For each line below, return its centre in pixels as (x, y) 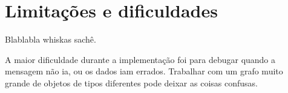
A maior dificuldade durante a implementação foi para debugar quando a (140, 59)
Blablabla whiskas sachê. (51, 39)
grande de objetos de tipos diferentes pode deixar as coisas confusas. (131, 82)
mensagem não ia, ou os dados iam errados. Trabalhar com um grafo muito (144, 71)
